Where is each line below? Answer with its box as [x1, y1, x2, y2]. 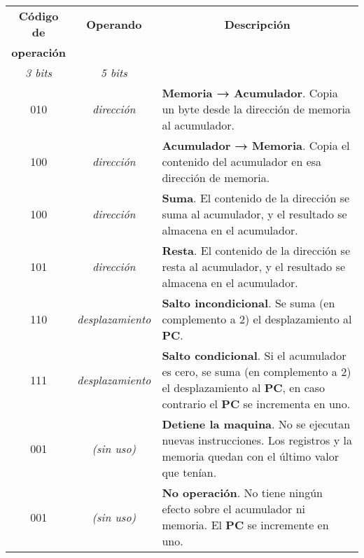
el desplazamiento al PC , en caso [162, 379, 325, 396]
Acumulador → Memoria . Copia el [162, 137, 350, 153]
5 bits [100, 64, 127, 81]
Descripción [224, 15, 290, 32]
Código [18, 8, 59, 24]
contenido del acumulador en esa [162, 153, 322, 169]
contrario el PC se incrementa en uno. [162, 396, 351, 412]
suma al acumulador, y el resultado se [162, 206, 347, 222]
